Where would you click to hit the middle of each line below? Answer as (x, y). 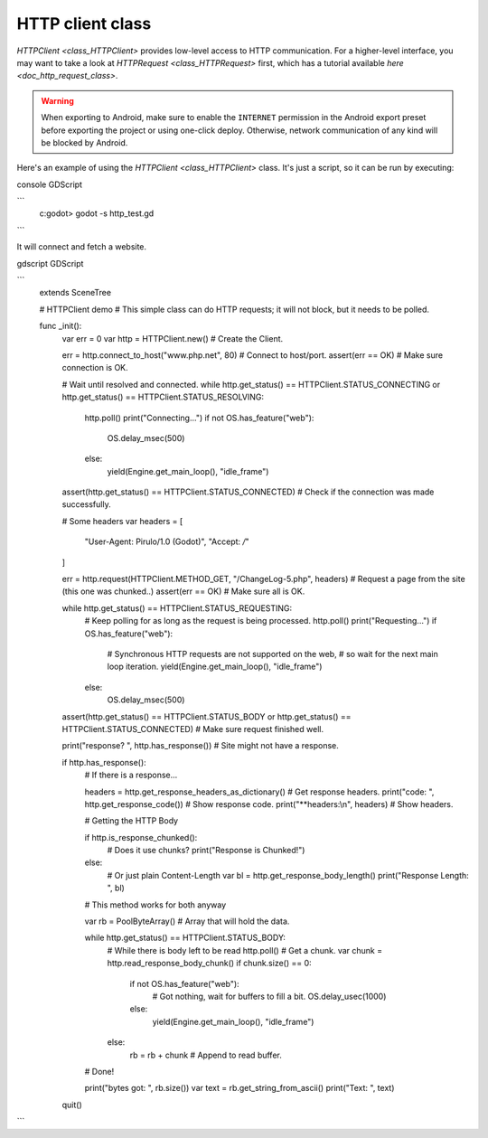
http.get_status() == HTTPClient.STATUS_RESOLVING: (163, 397)
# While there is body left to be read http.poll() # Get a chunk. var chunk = (245, 950)
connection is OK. (95, 368)
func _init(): (61, 326)
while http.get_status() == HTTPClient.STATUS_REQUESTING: (177, 608)
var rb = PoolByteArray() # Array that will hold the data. (187, 921)
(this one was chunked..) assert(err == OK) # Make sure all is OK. (183, 591)
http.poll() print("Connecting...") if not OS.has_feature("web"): (199, 418)
